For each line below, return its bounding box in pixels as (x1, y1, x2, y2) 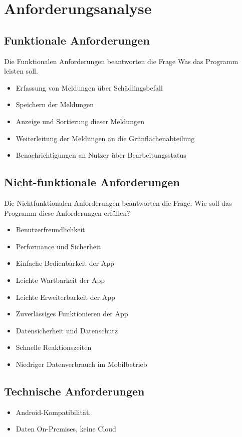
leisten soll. (4, 66, 38, 76)
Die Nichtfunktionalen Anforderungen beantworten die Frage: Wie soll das (4, 197, 232, 208)
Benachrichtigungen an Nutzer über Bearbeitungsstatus (16, 150, 186, 160)
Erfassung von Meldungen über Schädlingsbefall (16, 82, 163, 93)
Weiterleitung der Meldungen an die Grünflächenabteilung (16, 133, 195, 143)
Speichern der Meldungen (16, 99, 94, 110)
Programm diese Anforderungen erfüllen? (4, 207, 130, 218)
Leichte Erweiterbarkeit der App (16, 291, 115, 302)
